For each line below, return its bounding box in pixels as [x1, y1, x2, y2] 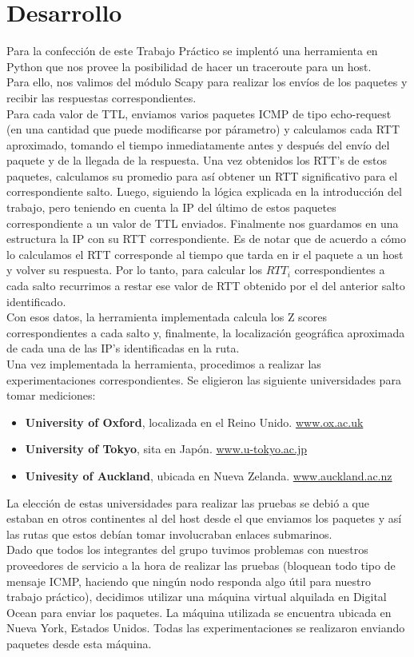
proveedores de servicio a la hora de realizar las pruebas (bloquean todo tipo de [6, 556, 396, 573]
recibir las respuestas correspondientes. [6, 89, 197, 106]
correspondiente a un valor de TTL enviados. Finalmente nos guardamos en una [6, 214, 399, 231]
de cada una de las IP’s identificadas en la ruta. [6, 340, 240, 356]
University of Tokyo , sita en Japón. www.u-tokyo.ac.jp [25, 440, 308, 457]
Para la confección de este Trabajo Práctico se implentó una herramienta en [6, 42, 378, 59]
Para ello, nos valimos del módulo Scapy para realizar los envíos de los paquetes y [6, 74, 408, 90]
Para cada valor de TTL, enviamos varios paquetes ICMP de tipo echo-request [6, 105, 392, 121]
